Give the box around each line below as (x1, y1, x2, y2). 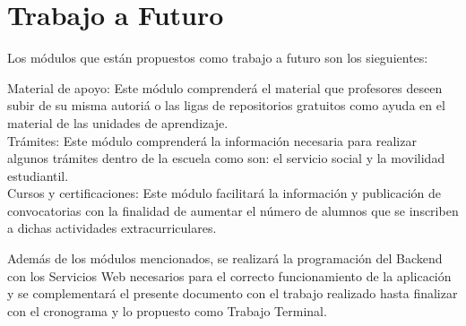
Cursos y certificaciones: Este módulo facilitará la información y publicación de (7, 184, 442, 202)
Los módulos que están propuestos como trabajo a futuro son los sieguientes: (7, 48, 428, 67)
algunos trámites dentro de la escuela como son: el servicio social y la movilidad (7, 149, 445, 167)
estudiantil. (7, 166, 69, 184)
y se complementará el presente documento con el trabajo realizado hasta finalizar (7, 284, 458, 303)
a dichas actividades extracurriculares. (7, 219, 217, 237)
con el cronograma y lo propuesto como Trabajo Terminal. (7, 301, 327, 320)
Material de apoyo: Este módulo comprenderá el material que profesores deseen (7, 78, 443, 97)
